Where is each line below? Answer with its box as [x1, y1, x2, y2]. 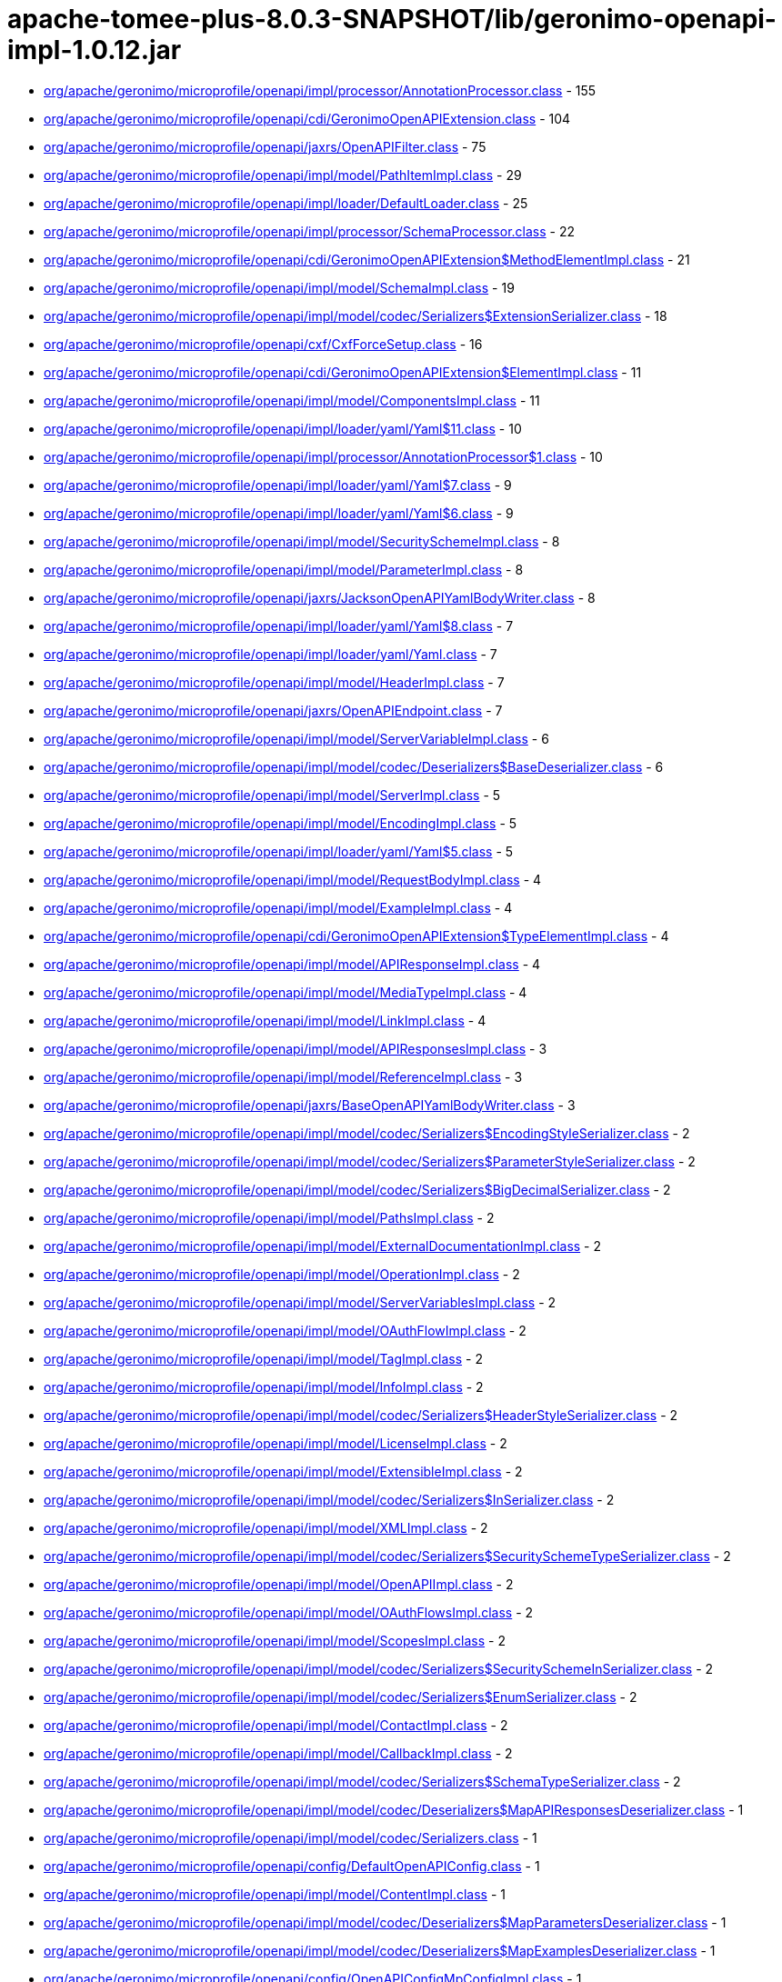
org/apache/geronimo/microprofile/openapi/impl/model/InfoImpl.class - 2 [44, 1378, 484, 1395]
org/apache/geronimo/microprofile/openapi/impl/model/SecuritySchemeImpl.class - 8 [44, 533, 560, 549]
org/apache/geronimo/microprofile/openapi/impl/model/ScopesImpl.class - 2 [44, 1632, 506, 1648]
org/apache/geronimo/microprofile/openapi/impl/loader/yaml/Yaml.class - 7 [44, 646, 497, 662]
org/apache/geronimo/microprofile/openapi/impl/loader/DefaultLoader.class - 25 [44, 195, 528, 211]
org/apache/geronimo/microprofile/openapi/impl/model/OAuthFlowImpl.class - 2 [44, 1322, 526, 1338]
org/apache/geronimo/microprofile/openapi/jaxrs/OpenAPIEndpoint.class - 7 [44, 702, 503, 718]
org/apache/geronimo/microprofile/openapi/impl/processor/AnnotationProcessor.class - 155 [44, 82, 597, 98]
